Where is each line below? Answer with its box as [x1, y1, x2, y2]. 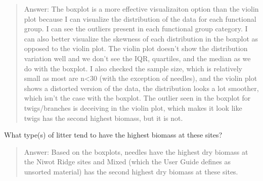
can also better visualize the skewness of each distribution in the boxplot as [24, 33, 258, 43]
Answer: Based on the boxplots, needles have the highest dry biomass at [24, 146, 248, 157]
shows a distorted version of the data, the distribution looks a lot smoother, [24, 82, 259, 93]
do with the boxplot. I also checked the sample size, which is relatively [24, 63, 242, 73]
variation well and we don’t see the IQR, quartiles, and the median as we [24, 53, 251, 63]
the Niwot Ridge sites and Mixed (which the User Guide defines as [24, 156, 231, 167]
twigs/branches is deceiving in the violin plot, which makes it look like [24, 102, 242, 113]
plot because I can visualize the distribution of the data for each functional [24, 13, 256, 24]
